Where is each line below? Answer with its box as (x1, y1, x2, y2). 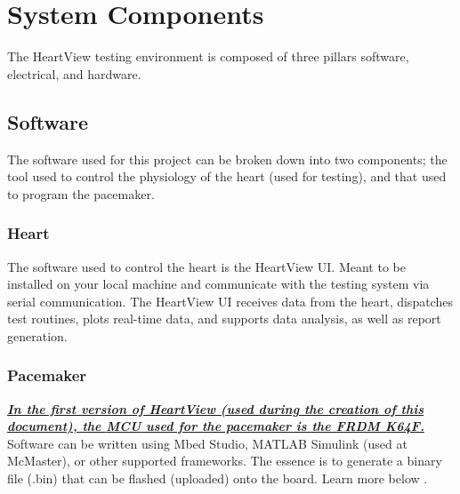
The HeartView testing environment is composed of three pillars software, (7, 47, 409, 66)
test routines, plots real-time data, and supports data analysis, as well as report (7, 309, 441, 328)
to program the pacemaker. (7, 184, 155, 203)
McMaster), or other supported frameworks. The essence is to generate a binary (7, 451, 442, 470)
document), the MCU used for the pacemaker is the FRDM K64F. (7, 417, 424, 435)
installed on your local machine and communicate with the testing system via (7, 275, 430, 293)
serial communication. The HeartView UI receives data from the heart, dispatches (7, 291, 453, 310)
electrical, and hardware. (7, 64, 141, 83)
